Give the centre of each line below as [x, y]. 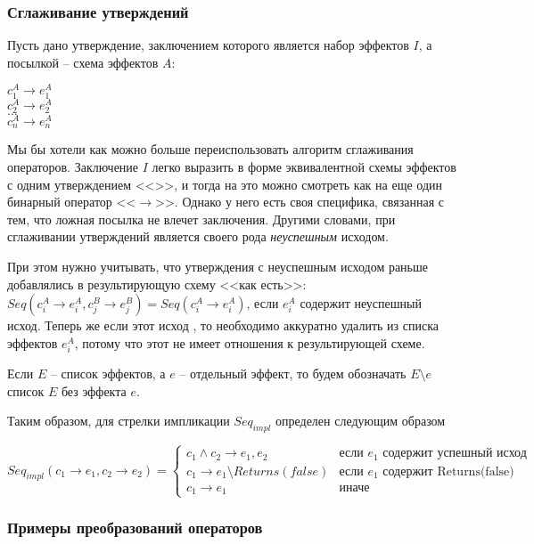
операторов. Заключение [73, 166]
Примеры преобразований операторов [135, 528]
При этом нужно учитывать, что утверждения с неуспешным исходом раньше [218, 266]
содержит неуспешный [361, 303]
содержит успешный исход [455, 454]
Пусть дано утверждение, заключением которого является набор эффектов [208, 45]
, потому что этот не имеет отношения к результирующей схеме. [250, 342]
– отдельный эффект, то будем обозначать [293, 373]
